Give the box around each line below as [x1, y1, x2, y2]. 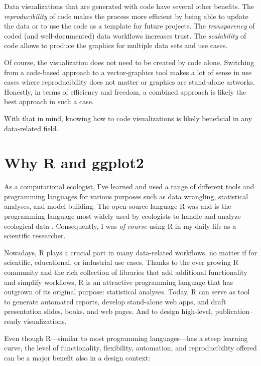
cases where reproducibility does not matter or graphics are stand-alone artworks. [4, 77, 255, 87]
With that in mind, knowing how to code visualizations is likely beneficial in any [4, 113, 252, 123]
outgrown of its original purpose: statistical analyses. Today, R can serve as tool [4, 286, 250, 297]
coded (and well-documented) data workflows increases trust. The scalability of [4, 30, 246, 41]
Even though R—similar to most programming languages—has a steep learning [4, 332, 248, 343]
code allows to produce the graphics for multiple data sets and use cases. [4, 40, 228, 51]
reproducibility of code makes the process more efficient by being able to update [4, 11, 248, 21]
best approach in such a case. [4, 96, 94, 107]
